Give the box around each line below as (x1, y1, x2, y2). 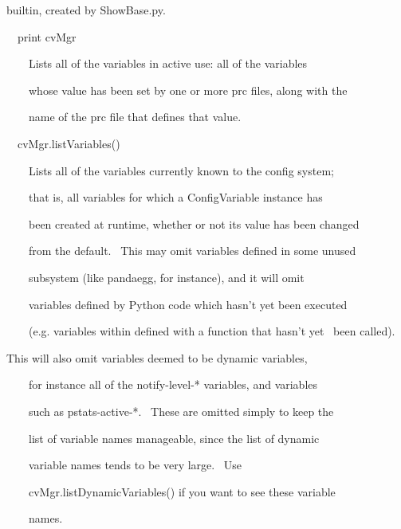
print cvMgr (17, 28, 77, 45)
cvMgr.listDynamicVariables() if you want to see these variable (28, 483, 336, 500)
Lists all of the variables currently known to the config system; (28, 162, 334, 178)
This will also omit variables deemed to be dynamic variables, (6, 349, 308, 366)
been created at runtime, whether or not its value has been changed (28, 215, 360, 232)
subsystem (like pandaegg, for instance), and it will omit (28, 268, 305, 285)
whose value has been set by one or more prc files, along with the (28, 81, 348, 98)
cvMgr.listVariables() (17, 135, 120, 151)
